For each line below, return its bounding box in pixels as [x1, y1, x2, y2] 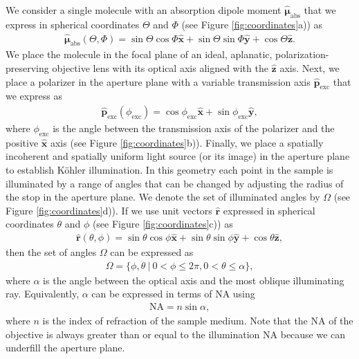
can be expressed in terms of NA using [91, 286, 255, 301]
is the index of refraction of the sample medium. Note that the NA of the [42, 313, 353, 328]
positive [6, 135, 39, 149]
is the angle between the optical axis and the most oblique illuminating [43, 273, 344, 287]
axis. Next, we [279, 61, 340, 75]
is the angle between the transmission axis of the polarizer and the [53, 121, 335, 136]
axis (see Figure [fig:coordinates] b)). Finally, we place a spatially [50, 135, 324, 149]
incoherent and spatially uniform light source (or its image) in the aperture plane [6, 149, 350, 163]
